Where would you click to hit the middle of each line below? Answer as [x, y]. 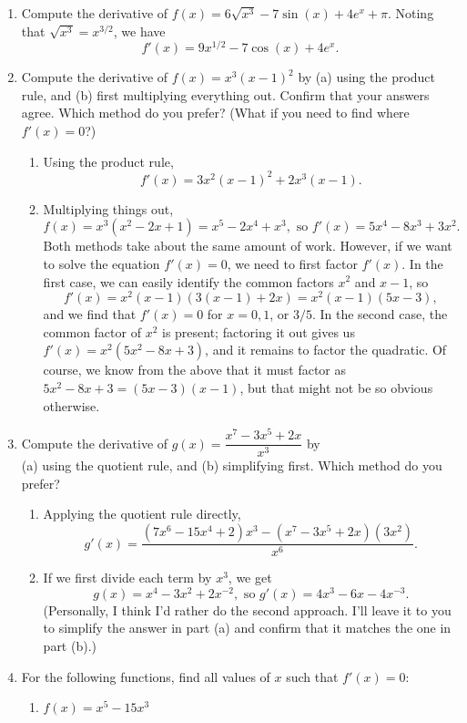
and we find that [90, 314]
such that [312, 676]
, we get [250, 578]
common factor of [92, 331]
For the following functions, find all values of [146, 676]
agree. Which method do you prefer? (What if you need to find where [215, 113]
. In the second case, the [380, 314]
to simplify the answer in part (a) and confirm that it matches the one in [247, 628]
